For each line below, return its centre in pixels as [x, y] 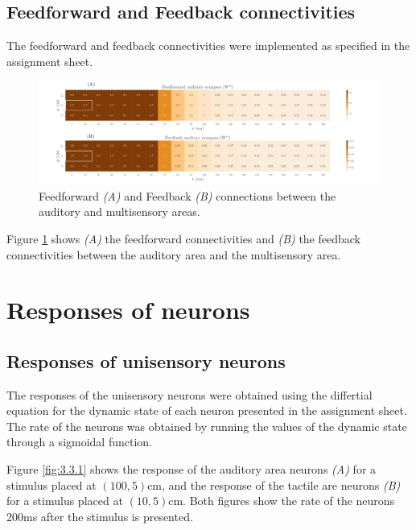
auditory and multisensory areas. [119, 211]
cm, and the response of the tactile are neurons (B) [274, 484]
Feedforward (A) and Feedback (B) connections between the [187, 195]
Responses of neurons [128, 310]
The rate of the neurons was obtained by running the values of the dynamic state [207, 426]
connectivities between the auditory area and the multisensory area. [174, 254]
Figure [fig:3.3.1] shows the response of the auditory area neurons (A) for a [192, 469]
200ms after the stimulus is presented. [100, 516]
